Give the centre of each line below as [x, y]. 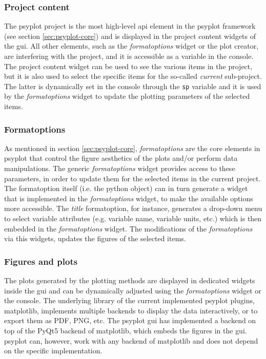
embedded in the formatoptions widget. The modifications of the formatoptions [128, 228]
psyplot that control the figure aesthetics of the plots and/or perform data [121, 158]
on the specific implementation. [53, 351]
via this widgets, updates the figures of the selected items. [95, 238]
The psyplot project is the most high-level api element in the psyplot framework [130, 26]
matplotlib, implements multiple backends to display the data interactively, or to [131, 310]
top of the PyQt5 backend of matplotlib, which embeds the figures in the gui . [126, 330]
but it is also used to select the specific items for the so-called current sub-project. [133, 76]
